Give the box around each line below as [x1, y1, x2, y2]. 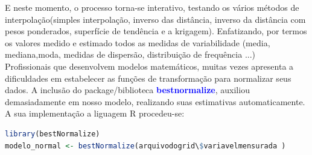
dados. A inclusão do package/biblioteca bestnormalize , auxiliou [5, 84, 250, 96]
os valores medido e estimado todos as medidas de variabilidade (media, [5, 36, 270, 49]
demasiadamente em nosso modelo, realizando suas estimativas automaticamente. [5, 95, 305, 108]
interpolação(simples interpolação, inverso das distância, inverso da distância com [5, 13, 306, 25]
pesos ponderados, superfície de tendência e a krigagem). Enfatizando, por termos [5, 25, 307, 37]
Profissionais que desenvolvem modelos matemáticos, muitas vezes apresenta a [5, 59, 294, 72]
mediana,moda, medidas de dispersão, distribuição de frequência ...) [5, 48, 256, 61]
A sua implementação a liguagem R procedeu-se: [5, 107, 185, 120]
